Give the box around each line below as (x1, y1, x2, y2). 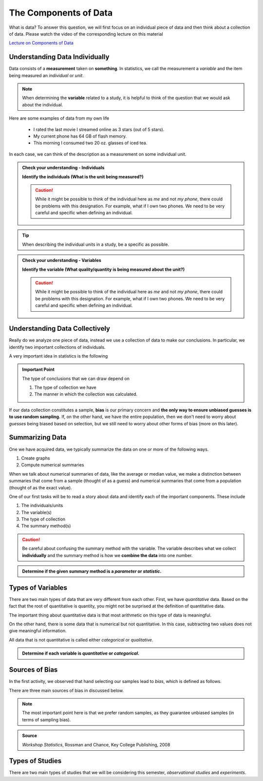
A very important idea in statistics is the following (9, 353, 108, 359)
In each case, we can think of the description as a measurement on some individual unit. (9, 151, 187, 157)
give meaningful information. (9, 628, 67, 634)
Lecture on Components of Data (9, 40, 74, 46)
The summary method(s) (21, 523, 71, 529)
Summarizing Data (9, 433, 67, 441)
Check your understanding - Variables (22, 258, 102, 263)
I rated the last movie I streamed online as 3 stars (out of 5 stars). (33, 126, 165, 132)
